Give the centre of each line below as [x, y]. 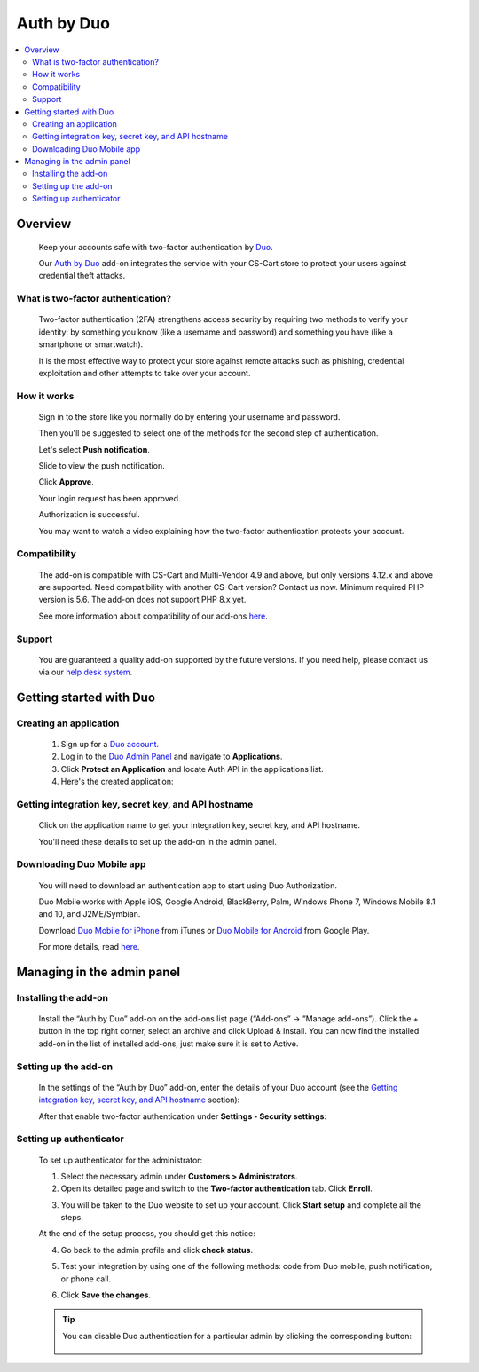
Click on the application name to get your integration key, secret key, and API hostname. [200, 825]
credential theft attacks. [82, 276]
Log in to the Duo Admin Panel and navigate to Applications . [172, 757]
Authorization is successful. [90, 515]
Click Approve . [66, 482]
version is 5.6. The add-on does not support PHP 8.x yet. [142, 600]
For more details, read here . [89, 947]
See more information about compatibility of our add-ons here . [153, 616]
